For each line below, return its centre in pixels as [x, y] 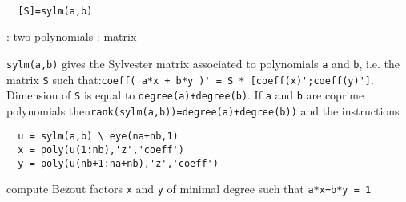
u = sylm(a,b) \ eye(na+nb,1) [98, 137]
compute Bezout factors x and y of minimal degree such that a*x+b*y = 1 [189, 189]
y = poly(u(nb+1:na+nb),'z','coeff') [118, 163]
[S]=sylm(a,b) [55, 11]
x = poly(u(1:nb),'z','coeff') [101, 150]
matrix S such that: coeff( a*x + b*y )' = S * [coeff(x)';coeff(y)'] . [190, 79]
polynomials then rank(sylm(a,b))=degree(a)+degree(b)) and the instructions [203, 110]
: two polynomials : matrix [72, 36]
